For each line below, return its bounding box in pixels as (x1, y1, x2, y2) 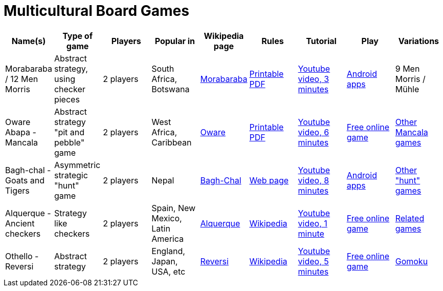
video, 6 (298, 127, 329, 137)
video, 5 (298, 256, 329, 266)
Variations (398, 35, 439, 46)
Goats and (5, 175, 45, 185)
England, (151, 245, 185, 256)
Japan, (151, 256, 178, 266)
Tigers (5, 185, 30, 196)
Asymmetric (54, 159, 101, 170)
